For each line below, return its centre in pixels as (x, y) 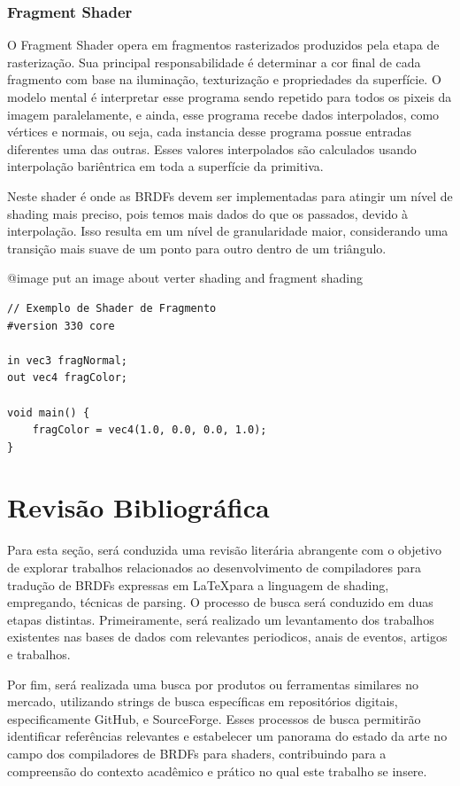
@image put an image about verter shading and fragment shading (185, 278)
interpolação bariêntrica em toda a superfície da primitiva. (165, 166)
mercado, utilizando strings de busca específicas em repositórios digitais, (203, 701)
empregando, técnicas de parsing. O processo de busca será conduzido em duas (220, 602)
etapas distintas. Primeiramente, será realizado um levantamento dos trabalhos (221, 619)
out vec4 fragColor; (68, 378)
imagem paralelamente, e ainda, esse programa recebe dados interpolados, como (223, 114)
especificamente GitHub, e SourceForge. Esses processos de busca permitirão (214, 718)
